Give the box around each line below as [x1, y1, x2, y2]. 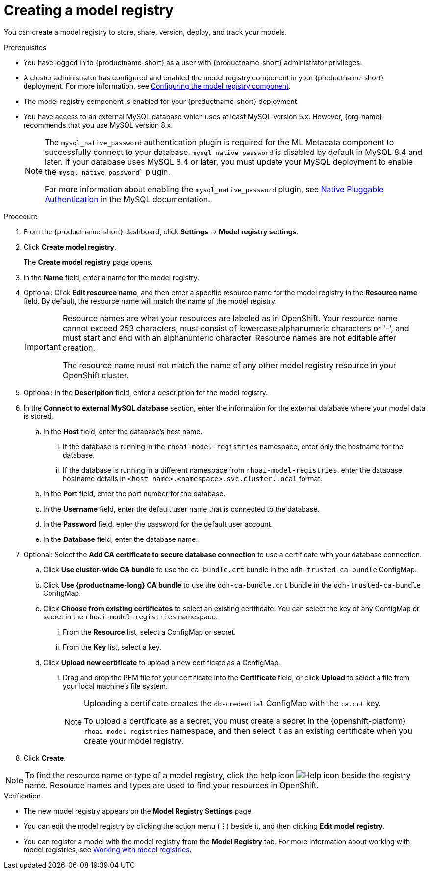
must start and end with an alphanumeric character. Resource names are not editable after [62, 333, 396, 343]
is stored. [24, 411, 53, 420]
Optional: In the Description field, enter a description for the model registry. [24, 388, 268, 397]
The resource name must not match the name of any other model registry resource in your [62, 360, 396, 370]
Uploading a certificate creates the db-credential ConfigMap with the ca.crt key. [84, 698, 381, 708]
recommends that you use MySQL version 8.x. [24, 120, 173, 129]
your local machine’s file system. [63, 681, 168, 690]
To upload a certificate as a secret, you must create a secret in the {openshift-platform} [84, 716, 406, 726]
